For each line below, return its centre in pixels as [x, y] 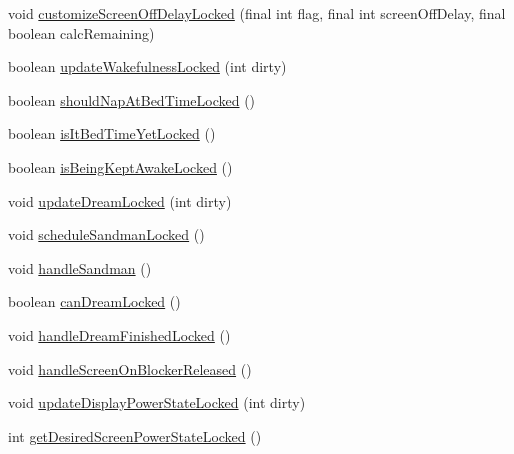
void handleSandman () [80, 267]
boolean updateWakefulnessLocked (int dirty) [147, 66]
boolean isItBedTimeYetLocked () [112, 133]
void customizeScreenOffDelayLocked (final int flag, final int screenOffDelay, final [257, 13]
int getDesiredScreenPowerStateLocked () [135, 435]
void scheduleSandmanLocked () [106, 234]
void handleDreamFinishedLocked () [119, 334]
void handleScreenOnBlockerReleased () [130, 368]
